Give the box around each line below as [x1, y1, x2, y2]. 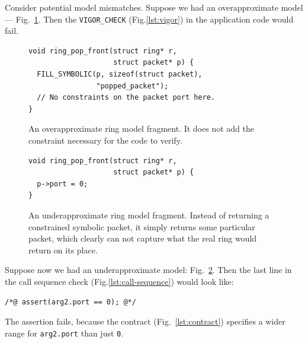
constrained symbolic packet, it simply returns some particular [28, 220, 255, 233]
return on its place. [28, 243, 98, 256]
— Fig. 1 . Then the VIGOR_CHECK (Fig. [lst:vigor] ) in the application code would [5, 12, 294, 25]
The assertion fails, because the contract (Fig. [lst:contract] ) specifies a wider [5, 315, 285, 328]
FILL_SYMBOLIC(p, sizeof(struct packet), [37, 70, 203, 79]
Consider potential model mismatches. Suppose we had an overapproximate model [5, 1, 303, 13]
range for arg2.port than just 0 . [5, 326, 124, 339]
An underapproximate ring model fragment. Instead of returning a [28, 208, 269, 221]
